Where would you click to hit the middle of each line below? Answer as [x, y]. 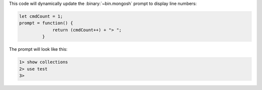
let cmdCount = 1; [41, 16]
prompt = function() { [46, 23]
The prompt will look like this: [38, 49]
